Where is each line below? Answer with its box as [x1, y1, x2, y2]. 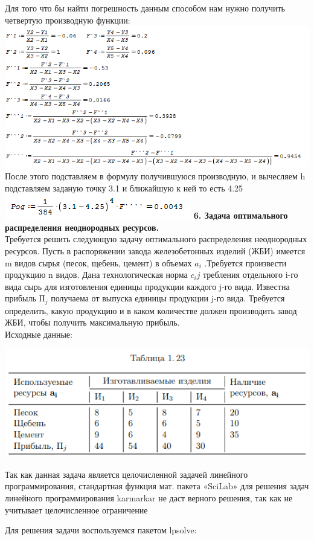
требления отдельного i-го [203, 268, 298, 281]
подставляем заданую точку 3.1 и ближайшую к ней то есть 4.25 [5, 181, 243, 194]
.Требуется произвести [204, 256, 287, 269]
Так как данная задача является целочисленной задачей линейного [5, 468, 248, 480]
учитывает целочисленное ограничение [5, 503, 148, 516]
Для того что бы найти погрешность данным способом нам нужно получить [5, 2, 285, 14]
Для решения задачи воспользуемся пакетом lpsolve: [5, 524, 197, 536]
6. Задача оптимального [193, 209, 288, 222]
